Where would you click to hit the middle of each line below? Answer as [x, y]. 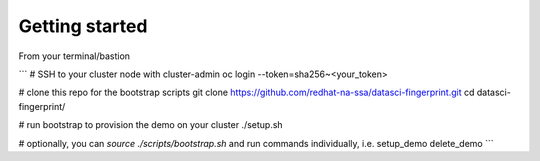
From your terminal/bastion [74, 56]
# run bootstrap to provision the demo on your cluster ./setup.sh [151, 125]
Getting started [83, 26]
